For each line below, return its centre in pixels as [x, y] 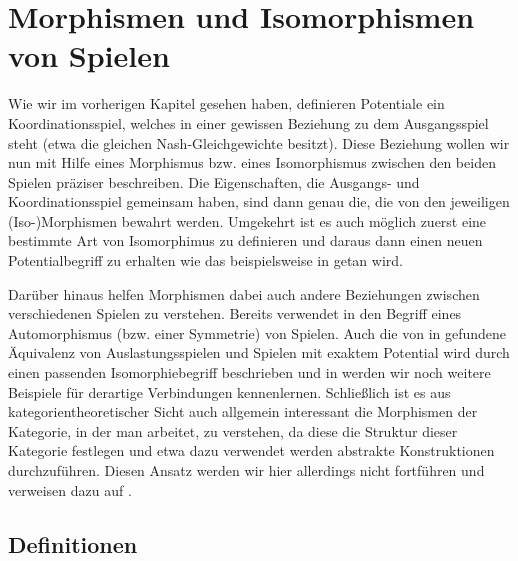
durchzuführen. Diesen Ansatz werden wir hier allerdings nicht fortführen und [246, 470]
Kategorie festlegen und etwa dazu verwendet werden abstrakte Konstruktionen [251, 450]
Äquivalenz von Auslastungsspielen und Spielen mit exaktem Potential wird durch [259, 352]
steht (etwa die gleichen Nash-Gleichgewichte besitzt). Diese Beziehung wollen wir [259, 142]
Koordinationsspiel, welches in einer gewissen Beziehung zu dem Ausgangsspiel [248, 122]
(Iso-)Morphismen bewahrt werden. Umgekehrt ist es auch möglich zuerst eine [247, 220]
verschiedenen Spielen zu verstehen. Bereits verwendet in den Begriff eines [235, 313]
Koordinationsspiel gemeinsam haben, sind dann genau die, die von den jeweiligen [259, 201]
